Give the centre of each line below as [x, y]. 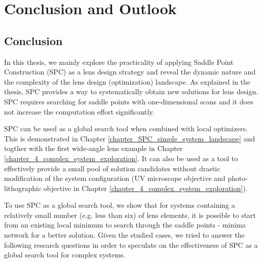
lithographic [23, 188]
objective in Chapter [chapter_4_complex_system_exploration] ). [145, 188]
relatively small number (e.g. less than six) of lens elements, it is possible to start [130, 215]
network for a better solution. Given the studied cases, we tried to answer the [124, 235]
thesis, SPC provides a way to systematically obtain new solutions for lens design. [131, 91]
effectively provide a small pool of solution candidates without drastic [112, 168]
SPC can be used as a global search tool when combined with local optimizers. [126, 128]
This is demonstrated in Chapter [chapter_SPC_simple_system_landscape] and [130, 138]
